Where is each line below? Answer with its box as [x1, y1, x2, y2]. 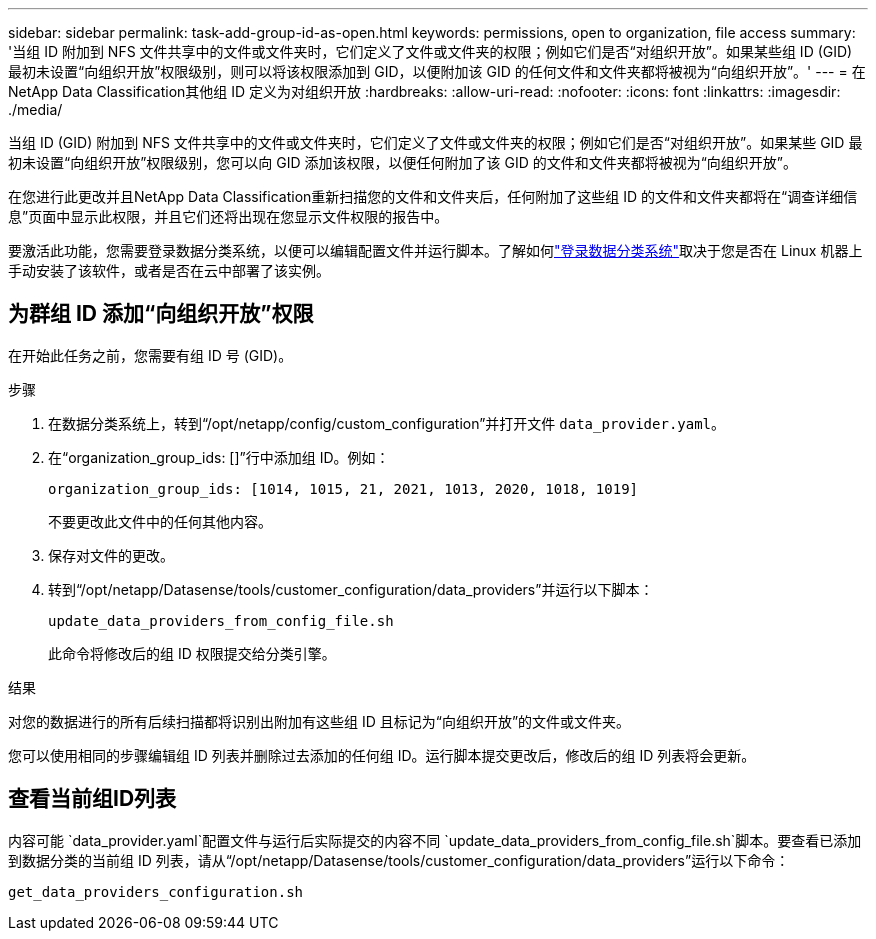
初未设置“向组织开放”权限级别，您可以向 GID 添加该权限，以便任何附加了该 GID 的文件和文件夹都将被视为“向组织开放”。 [8, 154, 798, 171]
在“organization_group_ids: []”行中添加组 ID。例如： [48, 448, 390, 466]
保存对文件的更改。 [48, 546, 174, 564]
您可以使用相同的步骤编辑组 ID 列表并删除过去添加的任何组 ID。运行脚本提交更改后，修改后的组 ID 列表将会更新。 [8, 746, 756, 764]
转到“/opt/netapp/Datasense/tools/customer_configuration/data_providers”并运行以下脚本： [48, 580, 654, 598]
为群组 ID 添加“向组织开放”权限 [8, 301, 314, 327]
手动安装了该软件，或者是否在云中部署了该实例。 [8, 262, 330, 279]
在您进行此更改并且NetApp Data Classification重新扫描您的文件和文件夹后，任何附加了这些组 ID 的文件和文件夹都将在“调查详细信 [8, 188, 858, 205]
